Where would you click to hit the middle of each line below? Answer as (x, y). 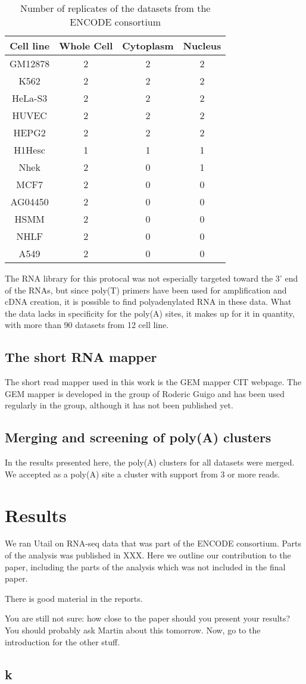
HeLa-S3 (29, 98)
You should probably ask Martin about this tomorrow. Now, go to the (133, 630)
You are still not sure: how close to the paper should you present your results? (148, 618)
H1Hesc (29, 150)
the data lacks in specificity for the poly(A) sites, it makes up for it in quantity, (150, 313)
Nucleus (202, 46)
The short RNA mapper (81, 357)
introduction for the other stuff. (63, 641)
